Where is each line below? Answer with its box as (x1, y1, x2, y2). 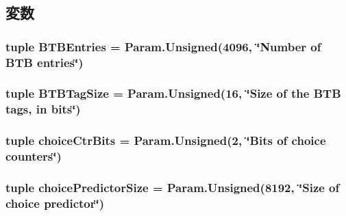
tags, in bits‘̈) (5, 100, 81, 118)
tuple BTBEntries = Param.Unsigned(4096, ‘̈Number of (5, 38, 321, 55)
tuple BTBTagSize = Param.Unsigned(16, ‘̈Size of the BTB (5, 85, 341, 102)
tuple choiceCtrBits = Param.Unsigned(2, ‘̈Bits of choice (5, 132, 326, 149)
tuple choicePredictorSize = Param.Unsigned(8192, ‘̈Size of (5, 179, 340, 195)
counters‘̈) (5, 148, 62, 165)
